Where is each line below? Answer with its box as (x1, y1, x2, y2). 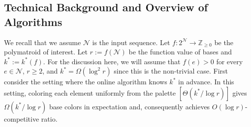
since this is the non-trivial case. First (114, 66, 228, 76)
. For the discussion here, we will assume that (43, 56, 181, 66)
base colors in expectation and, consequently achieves (49, 101, 210, 111)
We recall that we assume (4, 37, 81, 47)
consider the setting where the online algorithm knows (4, 76, 167, 87)
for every (216, 56, 243, 66)
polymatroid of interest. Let (4, 47, 88, 57)
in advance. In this (178, 76, 234, 87)
